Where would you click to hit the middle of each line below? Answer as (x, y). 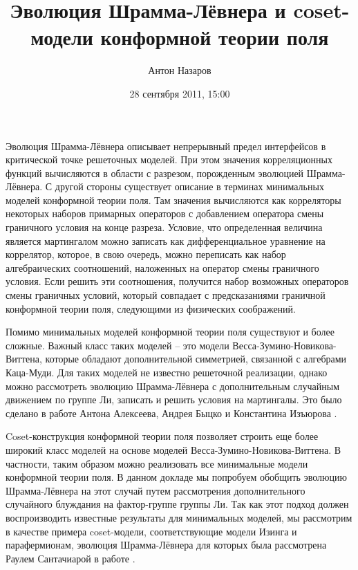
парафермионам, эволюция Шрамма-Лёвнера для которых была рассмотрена (166, 545)
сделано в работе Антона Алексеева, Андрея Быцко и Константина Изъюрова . (171, 413)
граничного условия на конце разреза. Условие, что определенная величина (164, 227)
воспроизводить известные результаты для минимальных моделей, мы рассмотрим (179, 517)
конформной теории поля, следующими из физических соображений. (151, 308)
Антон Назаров (180, 70)
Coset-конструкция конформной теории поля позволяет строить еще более (162, 436)
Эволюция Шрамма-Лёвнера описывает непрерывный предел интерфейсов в (166, 146)
